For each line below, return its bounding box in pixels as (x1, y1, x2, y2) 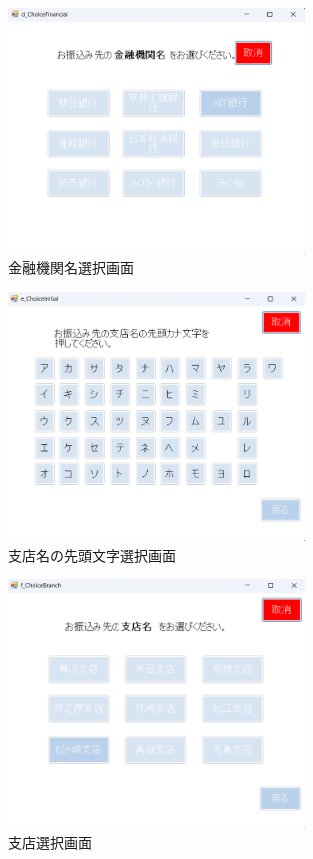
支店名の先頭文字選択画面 (8, 544, 176, 565)
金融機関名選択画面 (8, 257, 134, 278)
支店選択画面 (8, 831, 92, 852)
